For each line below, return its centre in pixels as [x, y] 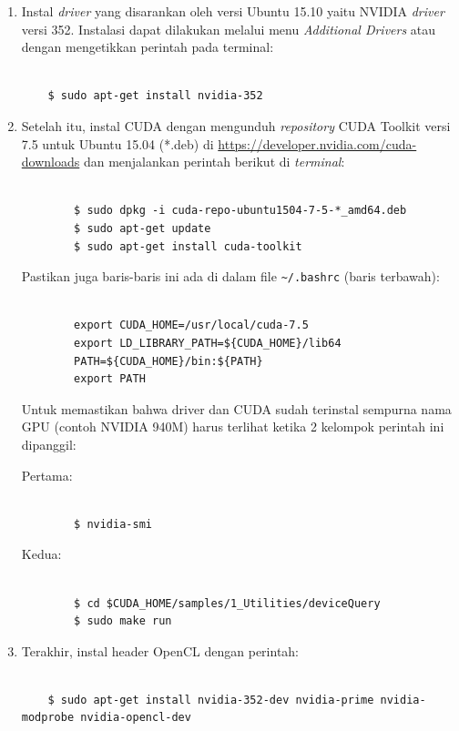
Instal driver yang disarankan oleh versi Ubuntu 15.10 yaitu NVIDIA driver [233, 11]
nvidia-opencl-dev [136, 718]
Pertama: [47, 475]
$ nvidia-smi [113, 524]
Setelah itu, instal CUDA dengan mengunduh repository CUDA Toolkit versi [236, 125]
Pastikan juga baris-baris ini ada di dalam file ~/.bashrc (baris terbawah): [230, 276]
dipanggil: [49, 444]
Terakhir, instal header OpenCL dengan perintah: [160, 650]
